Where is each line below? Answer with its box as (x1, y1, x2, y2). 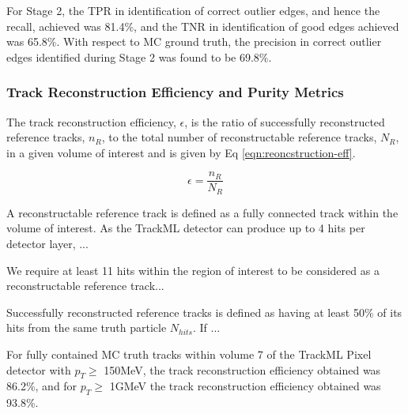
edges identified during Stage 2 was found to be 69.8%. (6, 48, 272, 65)
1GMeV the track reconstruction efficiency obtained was (109, 378, 381, 394)
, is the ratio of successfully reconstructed (184, 113, 385, 130)
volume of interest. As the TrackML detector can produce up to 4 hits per (6, 220, 365, 236)
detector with (6, 361, 71, 378)
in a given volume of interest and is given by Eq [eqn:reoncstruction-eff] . (6, 144, 356, 160)
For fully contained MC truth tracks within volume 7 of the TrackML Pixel (6, 346, 372, 363)
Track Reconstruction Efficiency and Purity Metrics (6, 82, 344, 102)
